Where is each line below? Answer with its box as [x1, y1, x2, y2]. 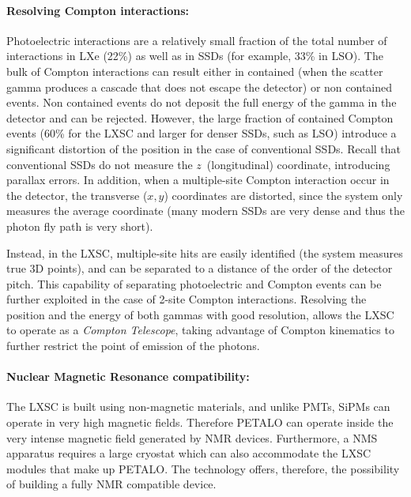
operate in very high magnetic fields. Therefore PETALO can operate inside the [6, 414, 394, 431]
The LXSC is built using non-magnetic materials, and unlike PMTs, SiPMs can [6, 398, 390, 415]
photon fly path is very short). [6, 217, 153, 234]
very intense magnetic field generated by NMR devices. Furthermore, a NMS [6, 429, 378, 446]
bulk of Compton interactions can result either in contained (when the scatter [6, 62, 383, 79]
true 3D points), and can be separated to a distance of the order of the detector [6, 260, 393, 277]
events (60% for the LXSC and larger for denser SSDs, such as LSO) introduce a [6, 125, 397, 141]
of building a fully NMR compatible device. [6, 476, 217, 492]
